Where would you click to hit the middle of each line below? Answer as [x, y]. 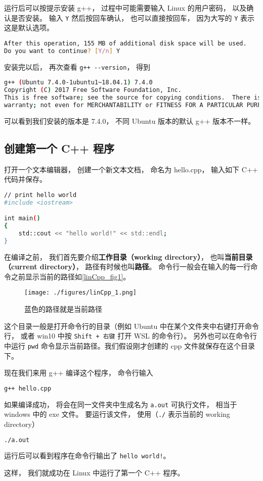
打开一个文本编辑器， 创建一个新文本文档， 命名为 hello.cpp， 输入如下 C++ [131, 169]
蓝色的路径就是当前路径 [63, 309]
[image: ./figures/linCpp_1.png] [80, 293]
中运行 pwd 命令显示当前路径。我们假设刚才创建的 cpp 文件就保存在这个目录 [129, 345]
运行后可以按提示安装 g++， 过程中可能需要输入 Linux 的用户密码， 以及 [125, 8]
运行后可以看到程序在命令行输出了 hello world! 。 [87, 455]
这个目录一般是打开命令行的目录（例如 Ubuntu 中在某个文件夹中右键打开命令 [132, 326]
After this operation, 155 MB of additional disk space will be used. [125, 43]
